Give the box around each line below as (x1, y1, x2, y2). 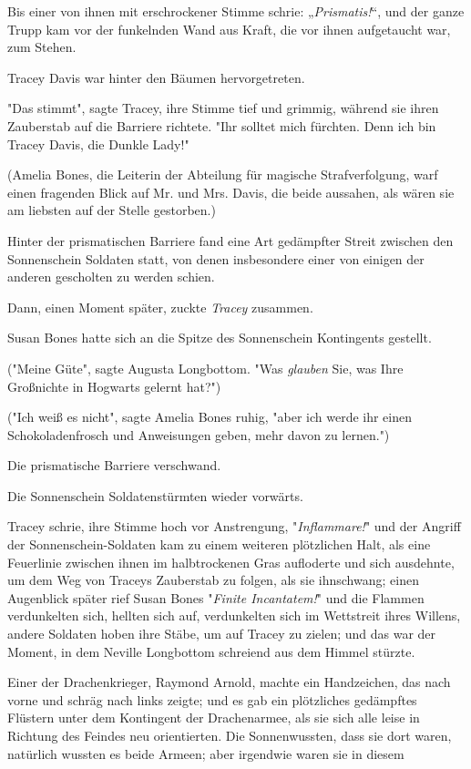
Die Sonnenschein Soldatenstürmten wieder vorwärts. (7, 486, 303, 505)
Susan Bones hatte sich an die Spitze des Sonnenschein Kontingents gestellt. (7, 328, 432, 347)
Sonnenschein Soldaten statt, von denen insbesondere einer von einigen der (7, 249, 425, 268)
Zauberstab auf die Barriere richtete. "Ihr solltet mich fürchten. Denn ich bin (7, 116, 436, 135)
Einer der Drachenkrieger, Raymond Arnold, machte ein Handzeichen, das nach (7, 672, 451, 692)
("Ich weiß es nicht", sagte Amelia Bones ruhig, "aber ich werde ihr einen (7, 407, 413, 426)
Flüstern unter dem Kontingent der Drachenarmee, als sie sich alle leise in (7, 708, 420, 727)
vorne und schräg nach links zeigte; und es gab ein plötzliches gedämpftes (7, 690, 417, 709)
